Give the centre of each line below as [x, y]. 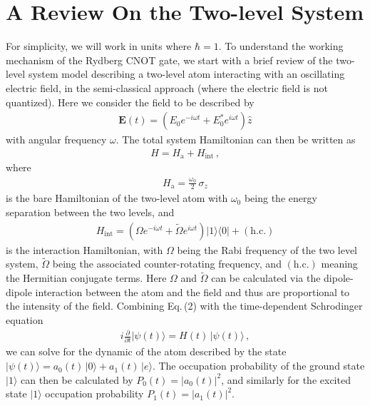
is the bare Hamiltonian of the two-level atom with [117, 198]
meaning [339, 264]
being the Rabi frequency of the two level [267, 249]
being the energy [281, 198]
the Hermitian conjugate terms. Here [86, 278]
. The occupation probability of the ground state [258, 366]
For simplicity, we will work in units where [99, 46]
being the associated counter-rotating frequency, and [167, 264]
